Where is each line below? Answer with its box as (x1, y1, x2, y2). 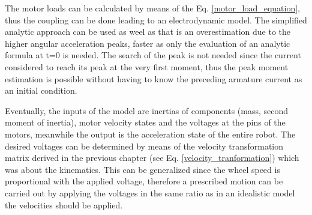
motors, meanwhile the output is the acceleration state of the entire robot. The (5, 127, 296, 140)
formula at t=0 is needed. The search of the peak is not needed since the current (5, 49, 301, 61)
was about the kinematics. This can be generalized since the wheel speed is (5, 163, 280, 175)
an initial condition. (5, 84, 77, 97)
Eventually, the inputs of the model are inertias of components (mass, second (5, 104, 289, 117)
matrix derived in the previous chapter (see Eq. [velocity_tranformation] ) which (5, 151, 299, 164)
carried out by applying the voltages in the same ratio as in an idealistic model (5, 186, 295, 199)
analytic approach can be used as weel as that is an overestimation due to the (5, 25, 291, 38)
